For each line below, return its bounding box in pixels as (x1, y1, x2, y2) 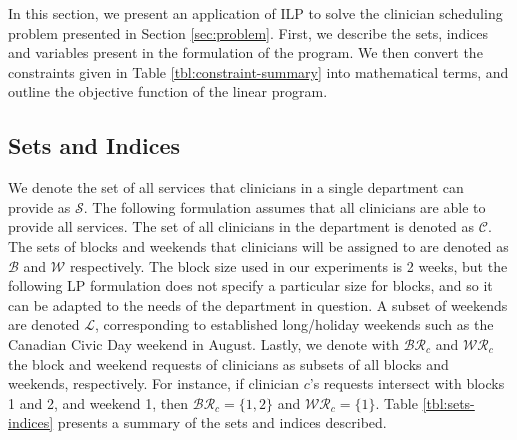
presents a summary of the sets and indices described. (57, 412, 387, 433)
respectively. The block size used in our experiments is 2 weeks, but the (69, 255, 508, 276)
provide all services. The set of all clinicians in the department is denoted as (8, 216, 475, 237)
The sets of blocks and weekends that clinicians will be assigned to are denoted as (8, 235, 509, 256)
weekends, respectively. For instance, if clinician (8, 373, 300, 394)
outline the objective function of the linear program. (8, 81, 328, 102)
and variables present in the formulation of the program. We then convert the (8, 42, 483, 63)
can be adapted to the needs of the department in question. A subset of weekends (8, 294, 508, 315)
